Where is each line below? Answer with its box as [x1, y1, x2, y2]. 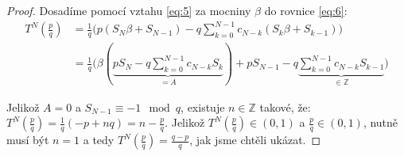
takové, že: [259, 98, 311, 115]
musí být [6, 131, 49, 148]
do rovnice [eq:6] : [264, 2, 348, 18]
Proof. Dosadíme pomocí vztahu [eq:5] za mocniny [6, 2, 251, 18]
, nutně [363, 114, 398, 131]
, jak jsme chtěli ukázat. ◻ [189, 131, 321, 148]
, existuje [181, 98, 225, 115]
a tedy [83, 131, 115, 148]
